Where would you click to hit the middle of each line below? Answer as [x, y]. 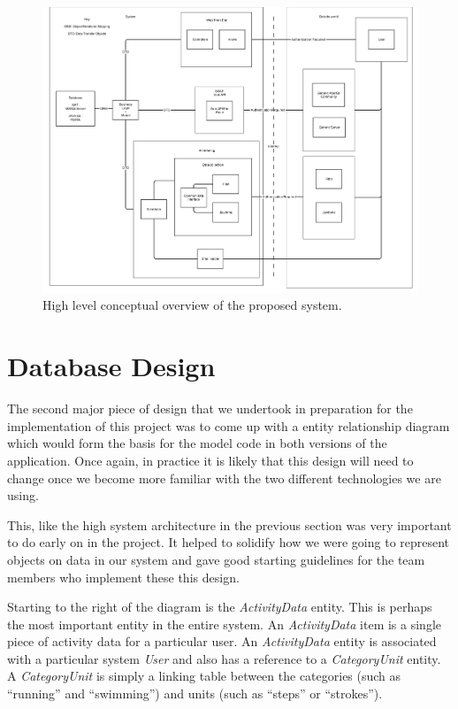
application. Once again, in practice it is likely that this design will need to [210, 460]
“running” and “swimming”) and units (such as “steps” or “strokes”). [195, 694]
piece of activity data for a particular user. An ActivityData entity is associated [222, 641]
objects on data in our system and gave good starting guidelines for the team [216, 559]
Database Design [111, 366]
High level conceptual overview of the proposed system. [192, 305]
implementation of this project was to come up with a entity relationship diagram [229, 425]
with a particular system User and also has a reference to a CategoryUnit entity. [224, 658]
